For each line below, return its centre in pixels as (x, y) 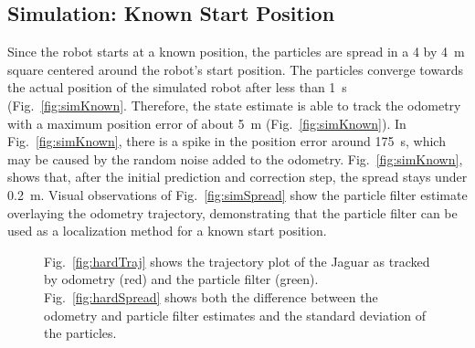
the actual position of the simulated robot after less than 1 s (177, 87)
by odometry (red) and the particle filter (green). (181, 279)
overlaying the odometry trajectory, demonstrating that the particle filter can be (232, 212)
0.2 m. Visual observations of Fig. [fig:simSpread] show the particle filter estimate (237, 194)
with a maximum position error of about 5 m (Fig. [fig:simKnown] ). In (207, 123)
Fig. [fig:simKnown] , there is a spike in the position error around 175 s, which (227, 141)
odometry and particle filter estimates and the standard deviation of (235, 315)
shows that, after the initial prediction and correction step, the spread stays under (237, 177)
